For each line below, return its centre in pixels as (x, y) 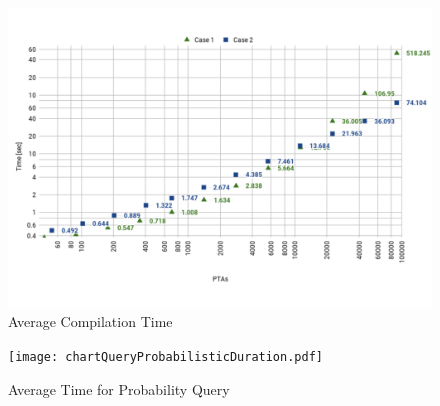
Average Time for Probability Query (119, 388)
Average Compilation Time (90, 321)
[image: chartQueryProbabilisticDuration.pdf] (165, 356)
